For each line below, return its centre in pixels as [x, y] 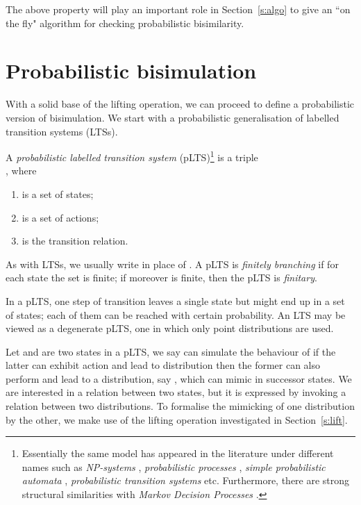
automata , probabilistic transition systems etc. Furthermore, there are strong [186, 480]
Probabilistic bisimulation [131, 71]
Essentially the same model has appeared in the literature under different [178, 453]
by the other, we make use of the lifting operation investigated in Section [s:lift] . [177, 419]
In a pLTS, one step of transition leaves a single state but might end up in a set [175, 300]
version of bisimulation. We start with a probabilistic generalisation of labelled [173, 117]
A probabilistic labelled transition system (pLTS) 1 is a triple [132, 156]
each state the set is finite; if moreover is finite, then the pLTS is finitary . [161, 278]
